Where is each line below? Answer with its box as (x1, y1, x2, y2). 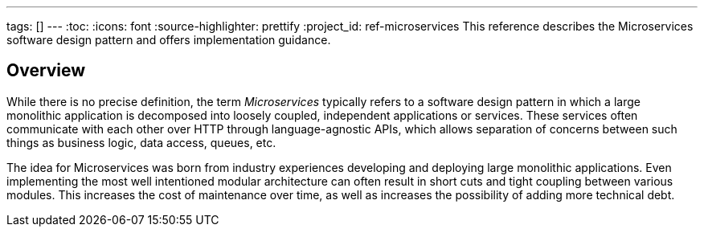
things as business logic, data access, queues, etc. (6, 135, 276, 149)
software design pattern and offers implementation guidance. (6, 33, 331, 47)
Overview (6, 60, 86, 81)
